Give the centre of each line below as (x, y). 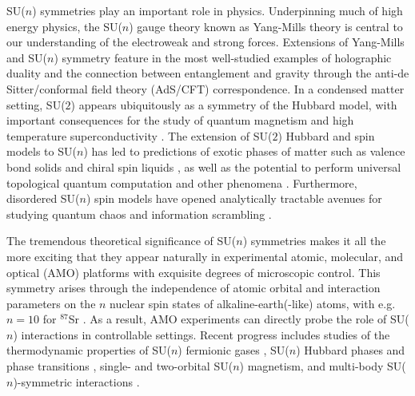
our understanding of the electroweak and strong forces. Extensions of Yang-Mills (206, 42)
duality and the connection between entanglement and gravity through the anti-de (208, 73)
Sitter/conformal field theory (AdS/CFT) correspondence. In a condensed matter (206, 88)
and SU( (27, 57)
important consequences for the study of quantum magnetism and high (180, 120)
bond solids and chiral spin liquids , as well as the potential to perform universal (204, 166)
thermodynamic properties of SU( (89, 350)
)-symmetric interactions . (76, 381)
